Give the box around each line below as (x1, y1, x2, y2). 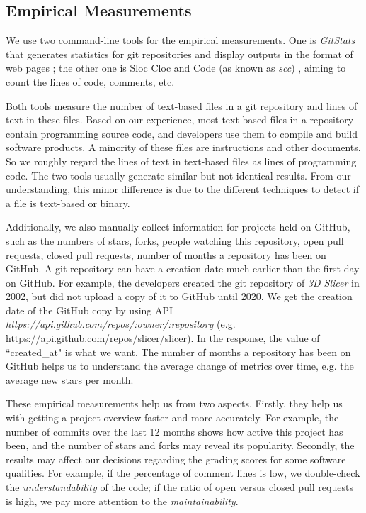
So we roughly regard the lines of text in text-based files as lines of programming (6, 153, 357, 168)
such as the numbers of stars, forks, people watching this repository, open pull (6, 233, 344, 248)
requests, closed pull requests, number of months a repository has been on (6, 247, 326, 262)
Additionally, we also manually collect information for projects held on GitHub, (6, 219, 350, 234)
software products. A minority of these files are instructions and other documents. (6, 140, 361, 155)
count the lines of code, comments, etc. (6, 74, 175, 89)
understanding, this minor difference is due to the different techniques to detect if (6, 182, 360, 197)
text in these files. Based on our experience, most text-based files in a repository (6, 112, 354, 127)
